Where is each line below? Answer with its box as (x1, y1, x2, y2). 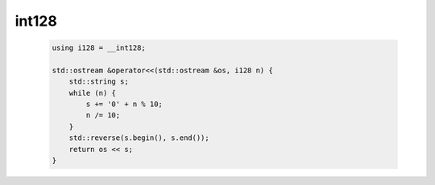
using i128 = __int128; (52, 43, 147, 52)
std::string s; (68, 77, 129, 86)
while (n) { (68, 88, 117, 97)
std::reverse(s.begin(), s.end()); (68, 134, 209, 142)
